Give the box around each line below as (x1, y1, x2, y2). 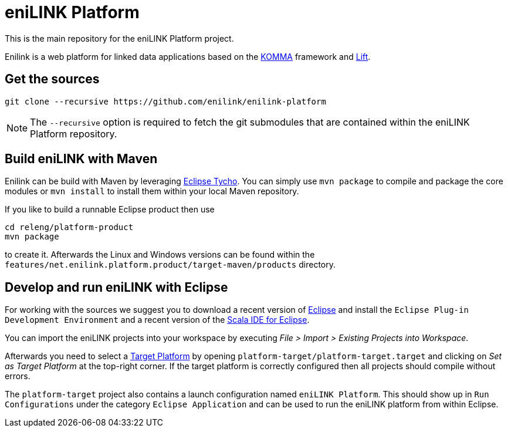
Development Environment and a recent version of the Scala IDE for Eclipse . (5, 315, 310, 325)
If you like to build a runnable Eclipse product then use (5, 204, 215, 215)
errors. (5, 371, 31, 382)
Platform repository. (30, 127, 117, 140)
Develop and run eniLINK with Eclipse (5, 279, 228, 295)
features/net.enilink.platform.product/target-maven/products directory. (5, 259, 336, 270)
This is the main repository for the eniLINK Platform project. (5, 33, 234, 43)
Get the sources (5, 72, 100, 87)
